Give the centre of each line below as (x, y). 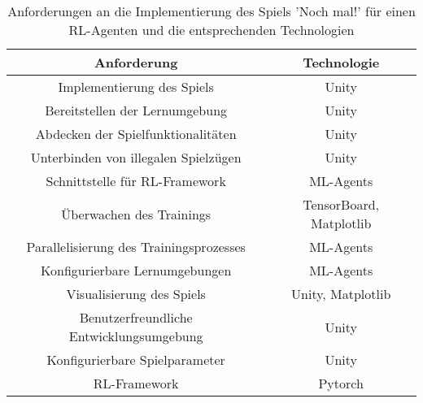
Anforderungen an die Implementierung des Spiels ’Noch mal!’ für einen (211, 11)
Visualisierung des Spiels (136, 294)
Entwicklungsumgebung (136, 336)
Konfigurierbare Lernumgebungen (136, 270)
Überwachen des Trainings (136, 214)
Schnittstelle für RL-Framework (136, 181)
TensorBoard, (341, 204)
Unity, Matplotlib (341, 294)
